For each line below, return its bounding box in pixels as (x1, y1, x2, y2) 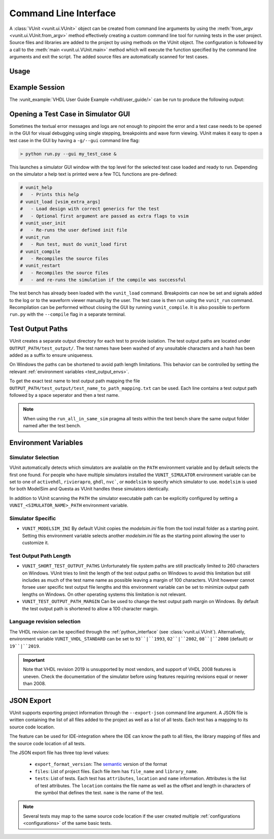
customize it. (22, 540, 49, 546)
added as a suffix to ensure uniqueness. (9, 352, 93, 358)
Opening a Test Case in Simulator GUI (9, 110, 130, 118)
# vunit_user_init (20, 220, 66, 226)
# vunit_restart (20, 263, 61, 269)
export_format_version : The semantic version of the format (35, 761, 167, 767)
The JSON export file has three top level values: (9, 749, 110, 756)
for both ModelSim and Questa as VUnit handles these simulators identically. (9, 486, 169, 492)
